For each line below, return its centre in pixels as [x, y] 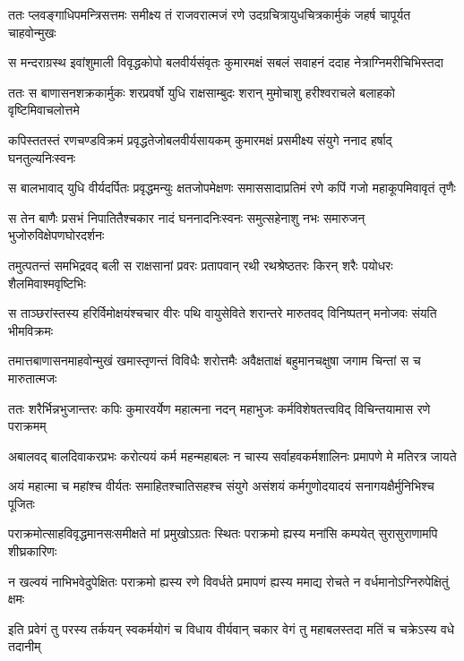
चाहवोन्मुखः [32, 32]
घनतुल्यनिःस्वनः [42, 157]
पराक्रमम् [27, 426]
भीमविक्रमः [31, 330]
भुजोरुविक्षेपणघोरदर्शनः [56, 235]
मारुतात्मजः [33, 378]
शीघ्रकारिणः [33, 551]
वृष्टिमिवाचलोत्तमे [44, 110]
